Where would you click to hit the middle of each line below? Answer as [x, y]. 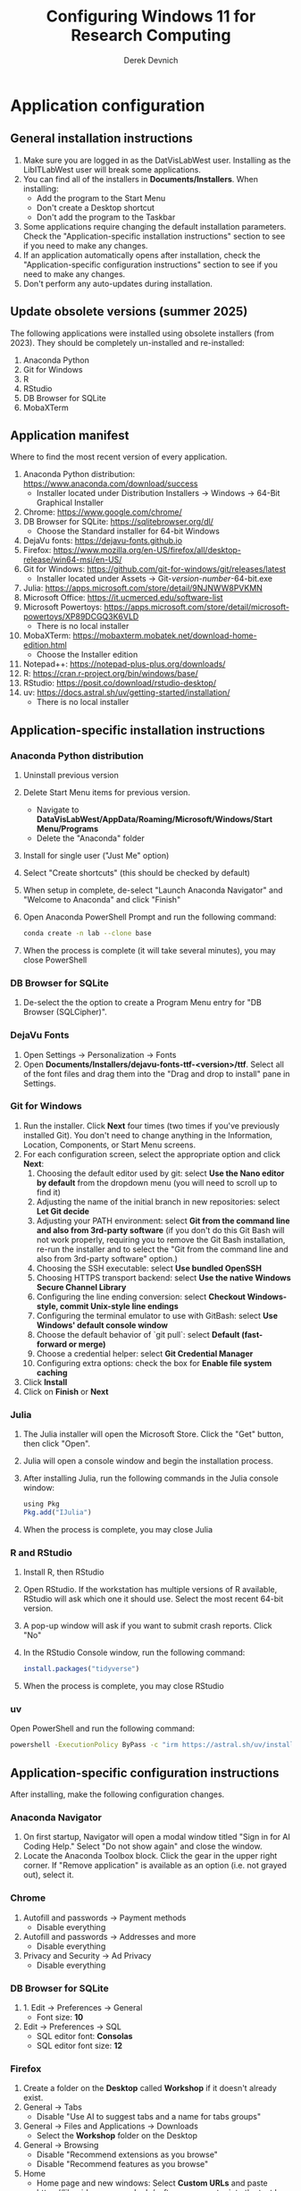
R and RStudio [41, 1552]
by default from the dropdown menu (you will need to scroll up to [157, 1182]
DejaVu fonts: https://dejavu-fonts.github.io [102, 541]
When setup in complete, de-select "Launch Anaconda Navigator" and [153, 890]
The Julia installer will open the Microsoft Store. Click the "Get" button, [153, 1434]
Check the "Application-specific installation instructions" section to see [154, 236]
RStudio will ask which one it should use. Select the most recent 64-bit [153, 1599]
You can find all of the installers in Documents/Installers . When [140, 179]
